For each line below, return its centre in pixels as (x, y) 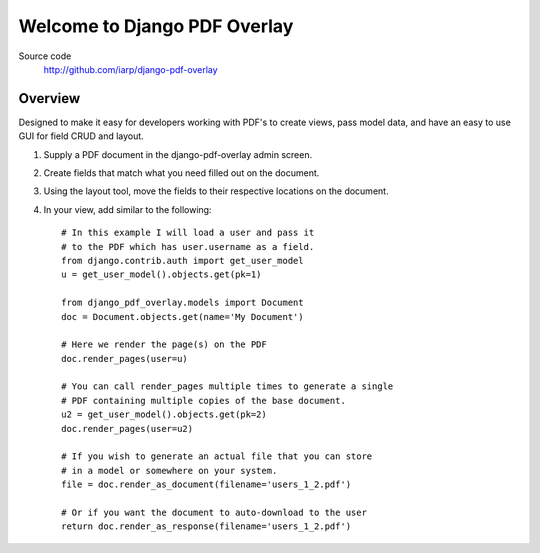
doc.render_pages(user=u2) (127, 428)
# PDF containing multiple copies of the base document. (204, 400)
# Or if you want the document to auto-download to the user (214, 512)
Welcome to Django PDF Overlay (156, 26)
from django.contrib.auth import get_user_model (182, 260)
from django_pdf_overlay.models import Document (182, 303)
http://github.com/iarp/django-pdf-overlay (131, 69)
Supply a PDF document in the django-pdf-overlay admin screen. (178, 154)
